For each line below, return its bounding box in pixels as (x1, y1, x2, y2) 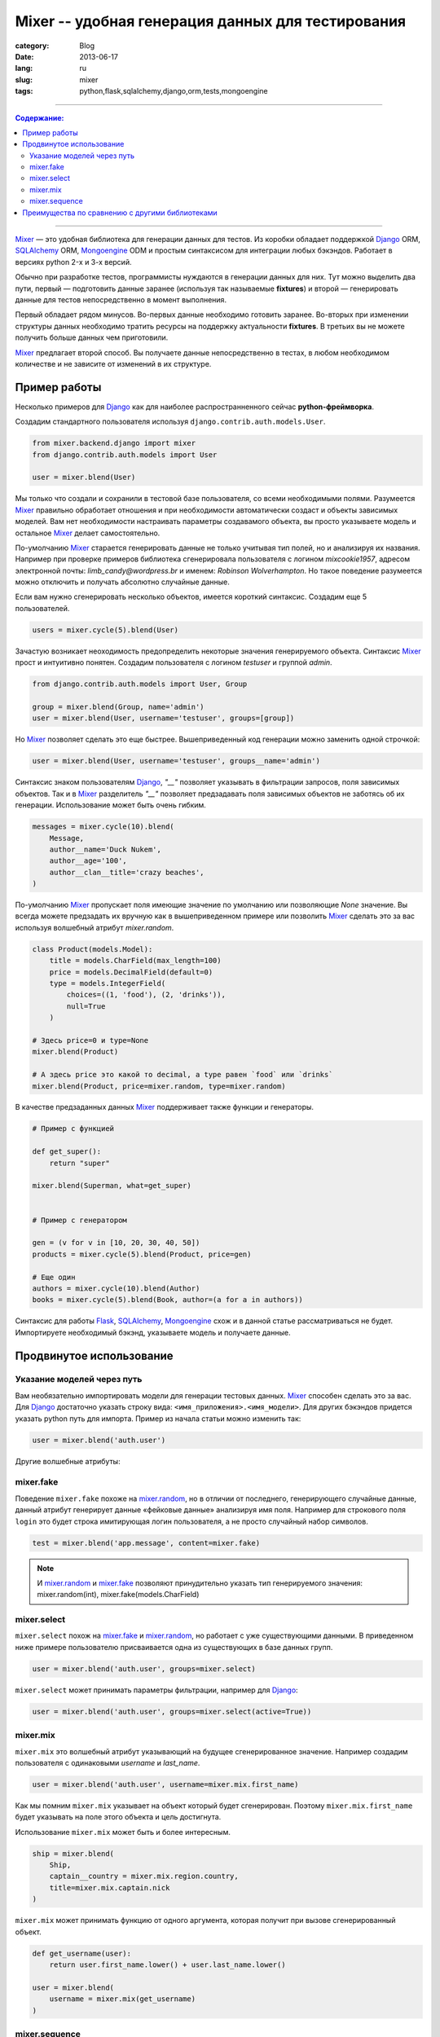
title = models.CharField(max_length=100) (49, 956, 222, 966)
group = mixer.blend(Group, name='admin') (32, 702, 205, 711)
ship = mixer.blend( (32, 1849, 114, 1858)
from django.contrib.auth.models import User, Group (32, 680, 248, 689)
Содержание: (15, 112, 64, 122)
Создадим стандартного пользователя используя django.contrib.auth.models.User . (15, 416, 326, 427)
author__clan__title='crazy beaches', (49, 868, 205, 877)
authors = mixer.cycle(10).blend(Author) (32, 1283, 200, 1293)
